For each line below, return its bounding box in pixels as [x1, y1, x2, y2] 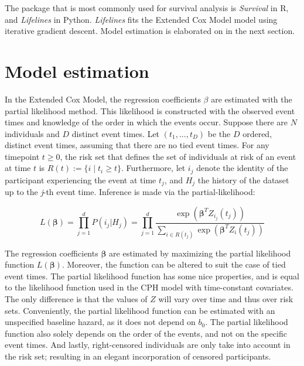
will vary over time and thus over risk [158, 293, 293, 305]
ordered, [242, 127, 272, 139]
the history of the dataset [197, 173, 289, 186]
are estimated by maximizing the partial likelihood [109, 247, 291, 259]
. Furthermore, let [121, 162, 186, 174]
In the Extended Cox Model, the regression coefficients [5, 93, 201, 105]
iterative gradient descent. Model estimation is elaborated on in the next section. [5, 25, 295, 37]
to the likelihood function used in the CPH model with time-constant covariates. [5, 281, 293, 293]
